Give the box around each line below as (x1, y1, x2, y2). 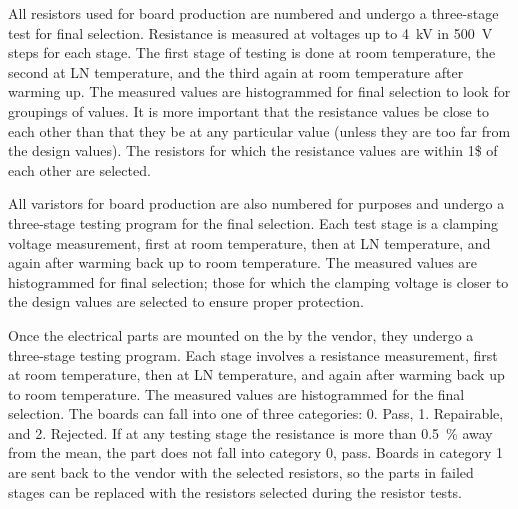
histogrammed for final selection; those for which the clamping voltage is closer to (8, 271, 509, 292)
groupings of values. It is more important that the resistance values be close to (8, 100, 489, 121)
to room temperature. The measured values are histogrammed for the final (8, 383, 465, 404)
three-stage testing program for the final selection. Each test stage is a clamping (8, 212, 498, 233)
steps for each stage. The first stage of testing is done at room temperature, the (8, 42, 496, 63)
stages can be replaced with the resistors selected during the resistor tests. (8, 481, 462, 502)
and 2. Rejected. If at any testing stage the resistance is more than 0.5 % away (8, 422, 493, 443)
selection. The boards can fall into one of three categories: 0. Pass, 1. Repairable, (8, 403, 504, 424)
